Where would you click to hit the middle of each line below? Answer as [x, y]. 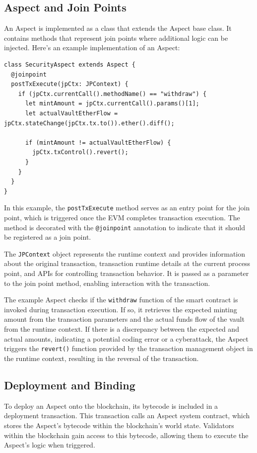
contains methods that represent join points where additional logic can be [116, 38]
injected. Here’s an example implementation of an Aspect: [92, 47]
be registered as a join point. [48, 237]
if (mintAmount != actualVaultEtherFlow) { [98, 142]
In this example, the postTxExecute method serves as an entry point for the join [127, 208]
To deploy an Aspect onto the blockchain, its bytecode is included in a [111, 406]
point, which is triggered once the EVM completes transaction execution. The [122, 217]
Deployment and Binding [70, 385]
